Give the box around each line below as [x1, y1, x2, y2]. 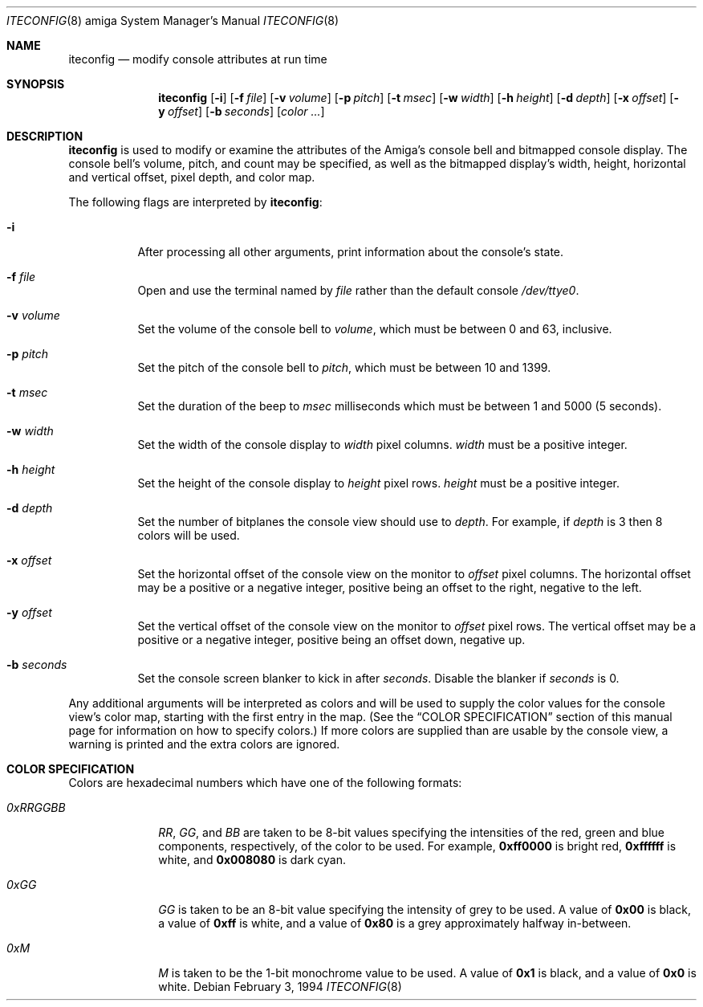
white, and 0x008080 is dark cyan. [158, 853, 346, 866]
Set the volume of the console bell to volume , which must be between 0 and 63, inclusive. [137, 322, 612, 336]
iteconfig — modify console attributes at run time [68, 52, 327, 66]
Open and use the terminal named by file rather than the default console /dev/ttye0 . [137, 283, 579, 297]
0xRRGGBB [6, 801, 66, 814]
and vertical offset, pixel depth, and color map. [68, 170, 315, 184]
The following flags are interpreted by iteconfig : [68, 195, 323, 209]
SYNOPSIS [6, 77, 65, 91]
